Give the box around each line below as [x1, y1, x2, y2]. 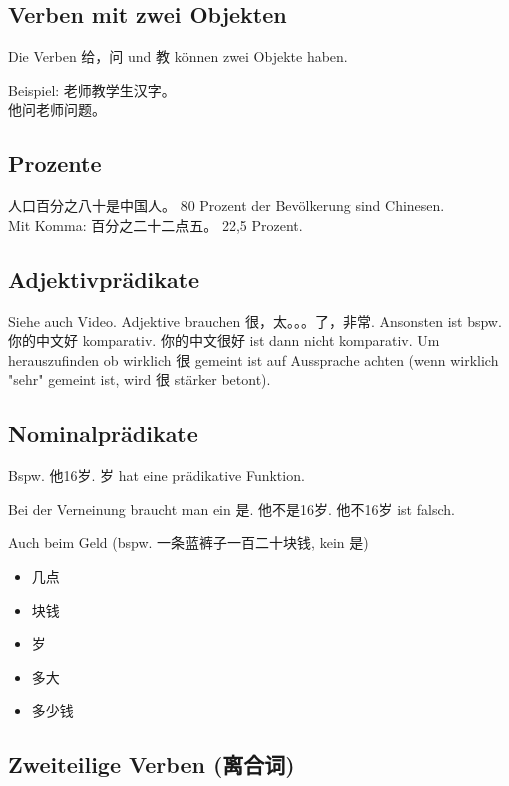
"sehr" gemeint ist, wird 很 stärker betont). [8, 369, 271, 390]
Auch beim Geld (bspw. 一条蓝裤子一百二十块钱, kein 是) [8, 532, 369, 553]
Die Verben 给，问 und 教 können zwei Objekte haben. [8, 46, 348, 67]
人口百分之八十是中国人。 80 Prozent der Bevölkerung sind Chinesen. [8, 195, 445, 216]
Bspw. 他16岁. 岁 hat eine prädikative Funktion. [8, 465, 305, 486]
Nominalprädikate [8, 418, 198, 449]
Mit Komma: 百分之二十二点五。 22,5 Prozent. [8, 214, 303, 235]
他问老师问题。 [8, 99, 106, 120]
